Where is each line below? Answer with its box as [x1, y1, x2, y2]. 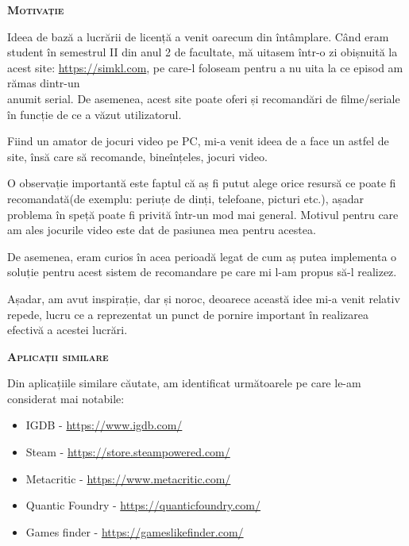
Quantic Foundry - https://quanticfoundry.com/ [25, 497, 261, 513]
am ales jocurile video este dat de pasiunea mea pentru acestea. [7, 221, 316, 238]
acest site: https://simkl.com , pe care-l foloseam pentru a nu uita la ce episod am [7, 59, 403, 75]
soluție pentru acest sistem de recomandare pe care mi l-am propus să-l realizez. [7, 263, 397, 280]
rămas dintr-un [7, 75, 80, 91]
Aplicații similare [7, 348, 109, 364]
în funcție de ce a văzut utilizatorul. [7, 106, 182, 122]
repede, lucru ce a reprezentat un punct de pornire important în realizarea [7, 306, 368, 322]
